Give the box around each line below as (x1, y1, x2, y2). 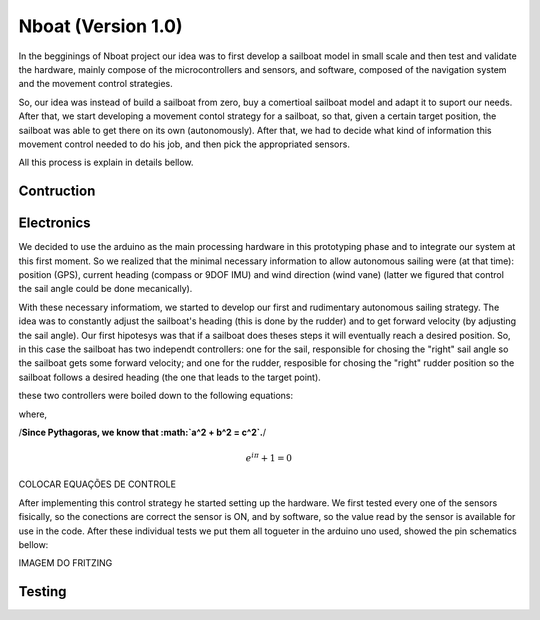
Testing (18, 583, 67, 600)
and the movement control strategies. (18, 78, 174, 90)
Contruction (18, 183, 96, 200)
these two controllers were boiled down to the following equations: (18, 390, 294, 402)
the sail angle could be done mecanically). (18, 283, 193, 295)
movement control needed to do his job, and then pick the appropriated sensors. (18, 138, 350, 150)
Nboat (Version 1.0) (18, 15, 183, 37)
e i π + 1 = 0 (245, 451, 292, 464)
